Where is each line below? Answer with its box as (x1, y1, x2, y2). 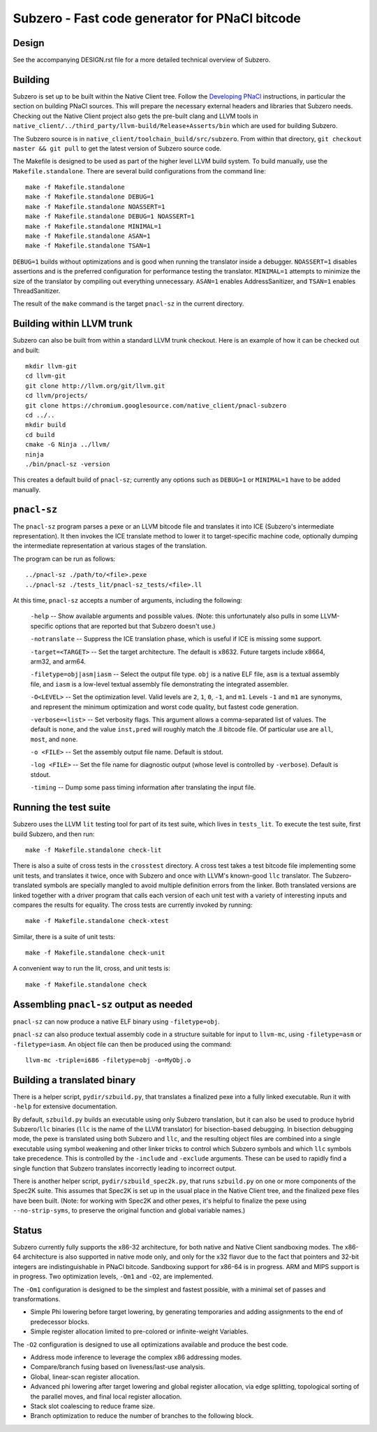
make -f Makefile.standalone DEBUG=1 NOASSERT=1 (25, 213, 195, 220)
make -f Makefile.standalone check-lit (25, 846, 162, 854)
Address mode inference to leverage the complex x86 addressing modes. (30, 1353, 242, 1361)
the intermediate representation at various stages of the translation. (13, 542, 207, 550)
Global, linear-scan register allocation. (30, 1373, 140, 1381)
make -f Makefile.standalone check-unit (25, 949, 165, 957)
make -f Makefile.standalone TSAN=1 (25, 242, 151, 250)
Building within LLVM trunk (13, 318, 133, 330)
